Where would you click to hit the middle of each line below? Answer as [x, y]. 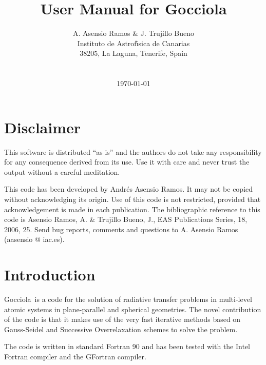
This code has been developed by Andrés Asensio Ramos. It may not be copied [129, 189]
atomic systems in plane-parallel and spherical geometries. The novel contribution [133, 309]
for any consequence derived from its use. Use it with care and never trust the [127, 162]
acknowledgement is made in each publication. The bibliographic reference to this [132, 209]
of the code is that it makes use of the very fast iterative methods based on [122, 319]
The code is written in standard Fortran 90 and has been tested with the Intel [127, 346]
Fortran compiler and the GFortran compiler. [75, 357]
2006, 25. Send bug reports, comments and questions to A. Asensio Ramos [121, 229]
